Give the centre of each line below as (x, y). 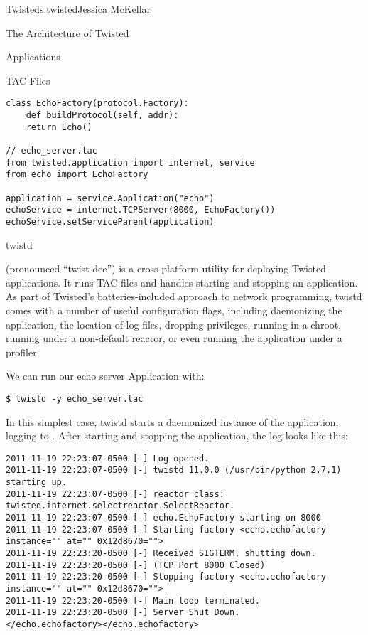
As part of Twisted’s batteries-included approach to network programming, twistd (184, 296)
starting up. (36, 482)
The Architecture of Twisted (67, 32)
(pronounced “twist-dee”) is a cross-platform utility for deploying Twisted (166, 268)
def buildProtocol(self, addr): (102, 116)
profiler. (23, 352)
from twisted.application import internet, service (130, 162)
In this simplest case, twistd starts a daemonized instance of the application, (172, 421)
